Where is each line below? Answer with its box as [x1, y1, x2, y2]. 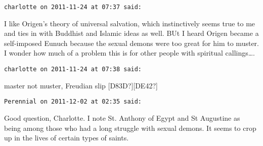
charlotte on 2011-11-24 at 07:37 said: [4, 4, 142, 11]
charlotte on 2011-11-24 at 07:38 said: [4, 66, 142, 73]
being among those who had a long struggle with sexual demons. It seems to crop [4, 122, 256, 133]
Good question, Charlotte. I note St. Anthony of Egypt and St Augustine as [4, 112, 240, 123]
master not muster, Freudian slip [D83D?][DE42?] [4, 80, 158, 90]
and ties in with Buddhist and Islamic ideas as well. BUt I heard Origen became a [4, 28, 259, 38]
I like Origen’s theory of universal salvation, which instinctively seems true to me [4, 18, 255, 28]
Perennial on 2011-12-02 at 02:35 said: [4, 98, 142, 106]
